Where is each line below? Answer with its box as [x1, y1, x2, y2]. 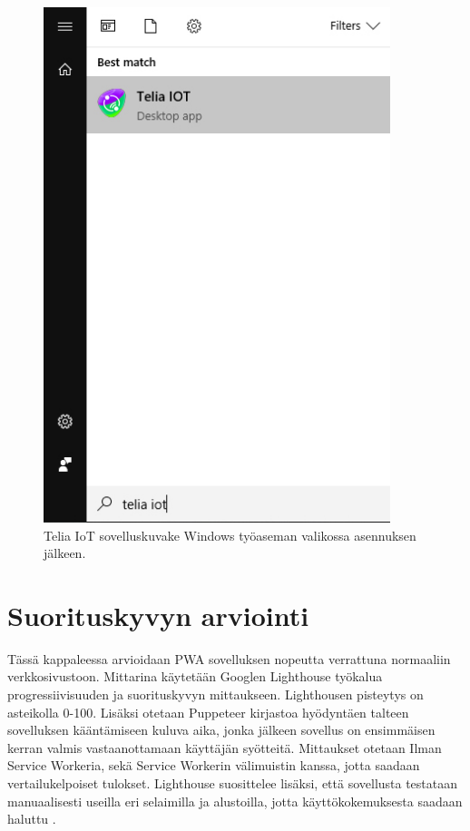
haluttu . [7, 809, 56, 828]
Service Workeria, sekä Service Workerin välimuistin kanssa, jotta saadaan [7, 756, 420, 775]
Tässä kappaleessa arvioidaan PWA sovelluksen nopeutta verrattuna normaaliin [7, 649, 451, 668]
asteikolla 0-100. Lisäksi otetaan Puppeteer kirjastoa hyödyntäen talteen [7, 702, 409, 721]
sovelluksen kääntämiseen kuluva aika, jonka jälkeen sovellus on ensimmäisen [7, 720, 436, 739]
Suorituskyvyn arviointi [7, 596, 309, 633]
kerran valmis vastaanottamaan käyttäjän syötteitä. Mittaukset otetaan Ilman [7, 738, 442, 757]
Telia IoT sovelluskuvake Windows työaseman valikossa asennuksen [44, 525, 416, 544]
